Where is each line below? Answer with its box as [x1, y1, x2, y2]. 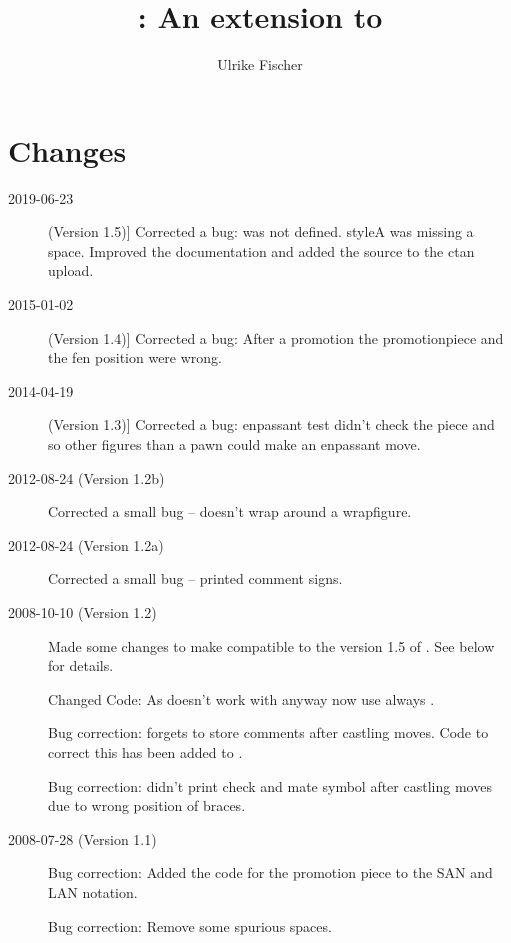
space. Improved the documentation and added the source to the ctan [48, 240, 475, 261]
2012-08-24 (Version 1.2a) [8, 534, 164, 555]
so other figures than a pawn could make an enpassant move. [48, 434, 421, 454]
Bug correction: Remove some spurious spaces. [48, 915, 332, 936]
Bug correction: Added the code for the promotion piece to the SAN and [48, 862, 493, 883]
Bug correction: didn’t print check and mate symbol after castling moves [48, 775, 492, 796]
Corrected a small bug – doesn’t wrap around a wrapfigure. [48, 501, 412, 522]
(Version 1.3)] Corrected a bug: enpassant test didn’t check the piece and [48, 414, 495, 435]
